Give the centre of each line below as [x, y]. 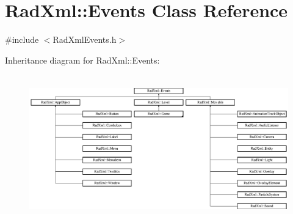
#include [22, 39]
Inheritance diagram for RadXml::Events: [82, 60]
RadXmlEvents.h [85, 39]
